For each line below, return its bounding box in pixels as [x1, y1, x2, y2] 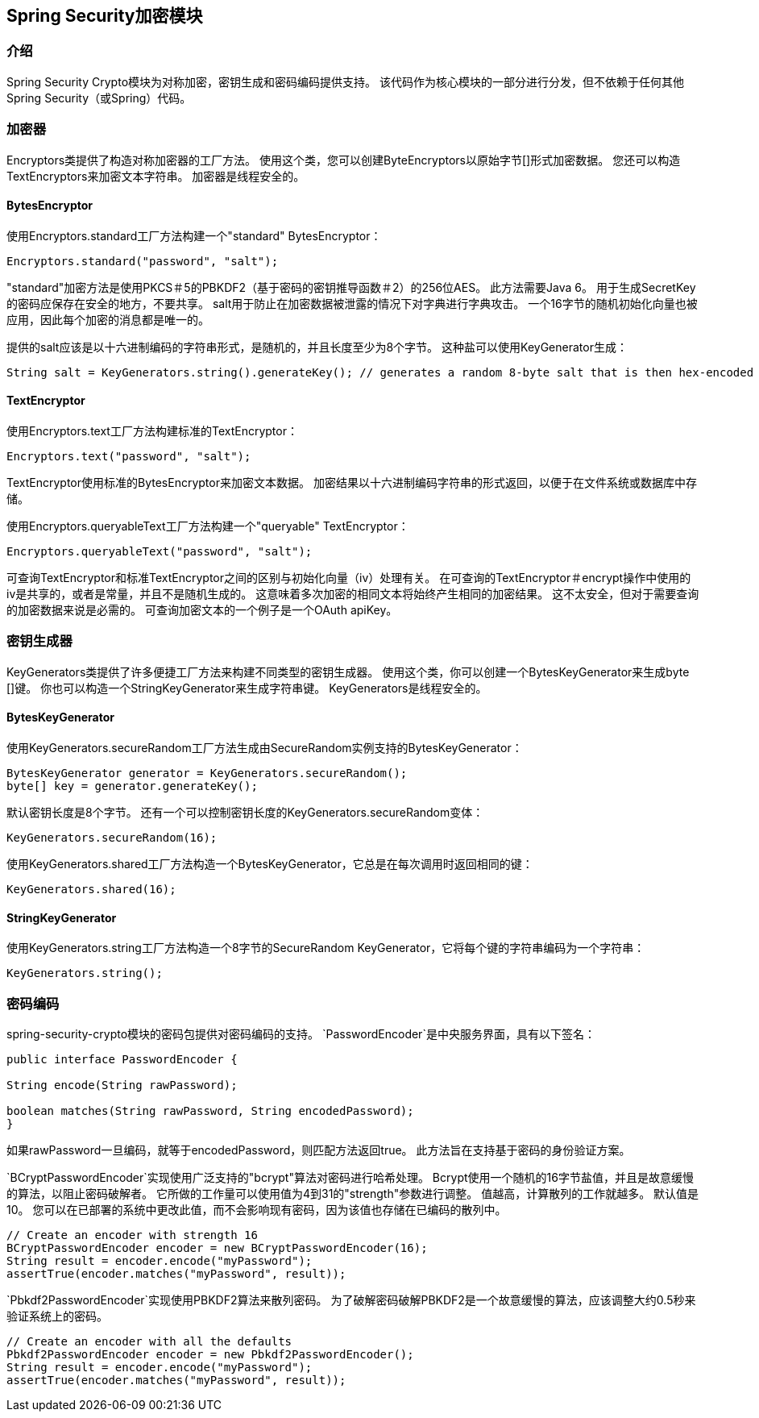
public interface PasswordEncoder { [6, 1052, 238, 1066]
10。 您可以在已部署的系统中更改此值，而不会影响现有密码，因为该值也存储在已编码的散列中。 [6, 1202, 507, 1216]
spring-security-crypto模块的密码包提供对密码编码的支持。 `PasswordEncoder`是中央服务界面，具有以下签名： [6, 1026, 595, 1041]
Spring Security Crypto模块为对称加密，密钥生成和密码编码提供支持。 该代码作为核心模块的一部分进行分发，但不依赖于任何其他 [6, 74, 684, 89]
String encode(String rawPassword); [6, 1078, 238, 1092]
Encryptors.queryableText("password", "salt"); [6, 544, 313, 558]
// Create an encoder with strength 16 [6, 1228, 258, 1241]
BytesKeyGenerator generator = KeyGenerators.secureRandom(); [6, 766, 408, 780]
